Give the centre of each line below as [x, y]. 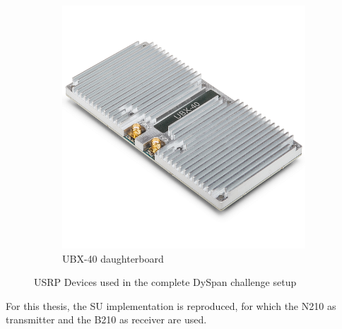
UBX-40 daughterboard [113, 258]
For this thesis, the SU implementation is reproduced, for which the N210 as [171, 305]
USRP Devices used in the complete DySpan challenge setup [165, 282]
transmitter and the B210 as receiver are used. [106, 319]
